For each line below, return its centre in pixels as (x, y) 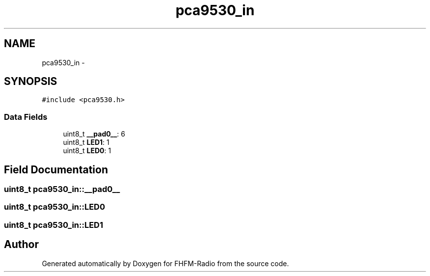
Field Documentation (56, 169)
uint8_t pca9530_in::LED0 (54, 207)
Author (21, 245)
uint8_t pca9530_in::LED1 (54, 225)
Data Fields (26, 117)
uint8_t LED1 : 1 (86, 142)
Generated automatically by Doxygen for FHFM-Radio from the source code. (165, 263)
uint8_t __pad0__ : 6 (94, 134)
